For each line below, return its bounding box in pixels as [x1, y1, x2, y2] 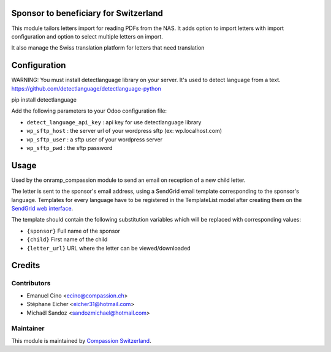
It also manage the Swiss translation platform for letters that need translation [11, 44, 205, 51]
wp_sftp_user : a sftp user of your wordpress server [26, 135, 162, 143]
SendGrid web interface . [11, 205, 74, 212]
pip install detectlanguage [11, 95, 77, 103]
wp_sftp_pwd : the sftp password [26, 144, 113, 151]
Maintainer [11, 324, 45, 333]
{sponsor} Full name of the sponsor [26, 227, 121, 234]
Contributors [11, 279, 51, 288]
